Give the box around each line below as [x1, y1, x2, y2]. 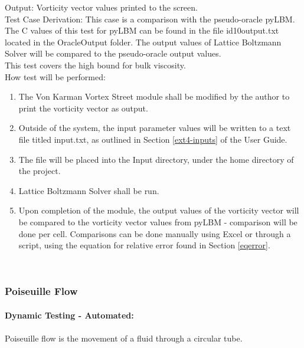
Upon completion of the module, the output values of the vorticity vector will [18, 204, 299, 216]
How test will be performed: [5, 70, 106, 83]
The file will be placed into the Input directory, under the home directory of [18, 153, 294, 165]
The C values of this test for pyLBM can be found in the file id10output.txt [5, 24, 279, 37]
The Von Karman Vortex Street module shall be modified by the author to [18, 90, 290, 103]
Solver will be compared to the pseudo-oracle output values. [5, 47, 221, 60]
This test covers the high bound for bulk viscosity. [5, 58, 186, 71]
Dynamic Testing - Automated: [5, 308, 134, 321]
